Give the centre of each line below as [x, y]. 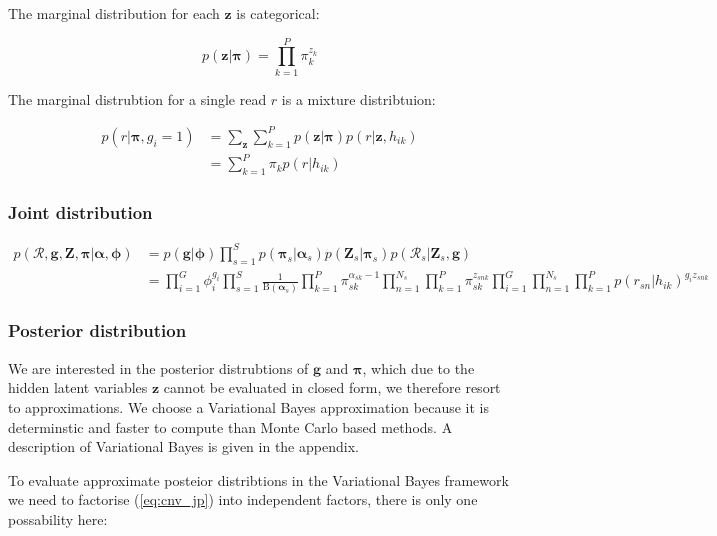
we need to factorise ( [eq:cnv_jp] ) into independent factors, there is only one [243, 499]
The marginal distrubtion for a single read [137, 98]
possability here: [58, 518]
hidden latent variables [78, 387]
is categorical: [278, 13]
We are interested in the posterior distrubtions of [158, 367]
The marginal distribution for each [114, 13]
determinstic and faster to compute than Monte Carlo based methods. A [230, 426]
